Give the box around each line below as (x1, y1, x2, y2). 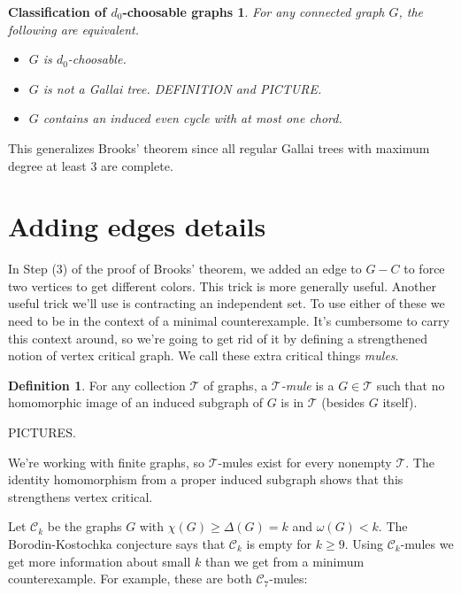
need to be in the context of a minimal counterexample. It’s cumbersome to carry (8, 312, 449, 330)
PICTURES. (8, 423, 76, 442)
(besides (321, 393, 365, 412)
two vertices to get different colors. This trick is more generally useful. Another (8, 276, 436, 295)
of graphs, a (204, 375, 268, 394)
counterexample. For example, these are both (8, 569, 252, 588)
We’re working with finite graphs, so (8, 452, 204, 471)
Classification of (8, 3, 107, 20)
